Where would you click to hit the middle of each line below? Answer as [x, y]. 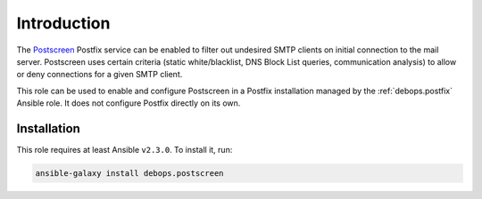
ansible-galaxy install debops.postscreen [129, 173]
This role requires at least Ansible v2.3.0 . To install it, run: [125, 150]
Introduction [63, 23]
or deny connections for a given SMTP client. [100, 75]
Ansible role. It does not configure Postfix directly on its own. [129, 103]
